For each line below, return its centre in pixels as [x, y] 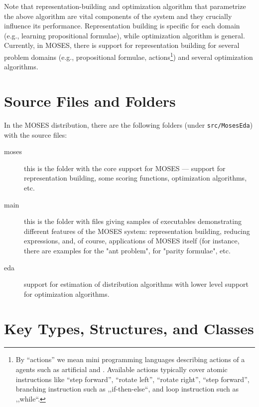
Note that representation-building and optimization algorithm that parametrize [125, 6]
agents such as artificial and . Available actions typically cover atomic [122, 369]
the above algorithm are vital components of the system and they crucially [118, 16]
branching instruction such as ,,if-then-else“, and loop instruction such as [127, 389]
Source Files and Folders [90, 101]
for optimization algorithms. [67, 294]
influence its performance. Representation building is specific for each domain [122, 26]
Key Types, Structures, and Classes [129, 328]
